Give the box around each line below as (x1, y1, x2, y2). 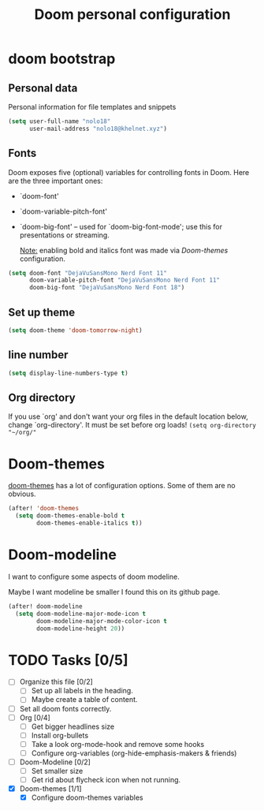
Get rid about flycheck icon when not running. (31, 775, 181, 784)
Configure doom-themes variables (31, 793, 143, 802)
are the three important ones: (8, 176, 103, 185)
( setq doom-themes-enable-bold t (15, 512, 125, 520)
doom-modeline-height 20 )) (36, 625, 125, 633)
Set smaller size (31, 766, 84, 775)
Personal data (8, 81, 78, 95)
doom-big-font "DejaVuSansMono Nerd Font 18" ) (28, 284, 185, 292)
